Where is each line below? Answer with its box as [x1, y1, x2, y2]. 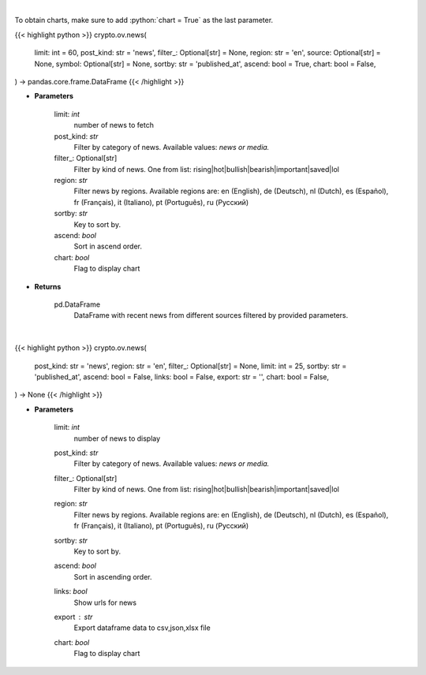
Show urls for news [73, 598, 137, 607]
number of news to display [73, 434, 161, 443]
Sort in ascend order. [73, 241, 142, 252]
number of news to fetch [73, 121, 154, 130]
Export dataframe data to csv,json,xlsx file [73, 623, 211, 632]
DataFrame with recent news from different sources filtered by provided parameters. [73, 311, 349, 320]
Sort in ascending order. [73, 572, 153, 581]
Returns [34, 282, 62, 291]
